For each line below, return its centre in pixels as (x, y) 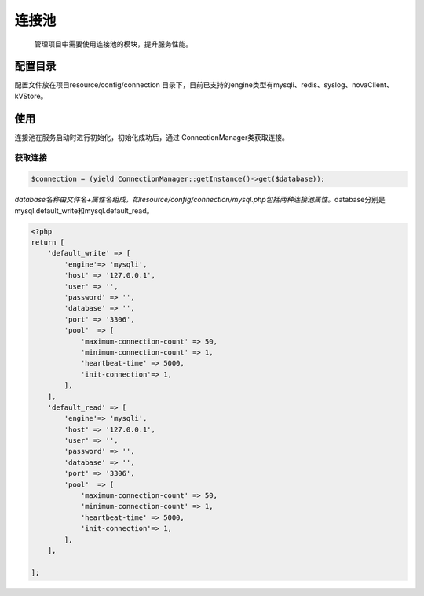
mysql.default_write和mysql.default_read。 (84, 210)
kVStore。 (31, 96)
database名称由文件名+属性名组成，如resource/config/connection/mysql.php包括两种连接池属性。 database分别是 (200, 200)
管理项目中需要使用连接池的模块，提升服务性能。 (113, 44)
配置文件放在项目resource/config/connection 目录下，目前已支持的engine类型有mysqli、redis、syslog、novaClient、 (204, 85)
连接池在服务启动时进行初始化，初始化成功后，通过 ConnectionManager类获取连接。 (152, 137)
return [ (48, 243)
